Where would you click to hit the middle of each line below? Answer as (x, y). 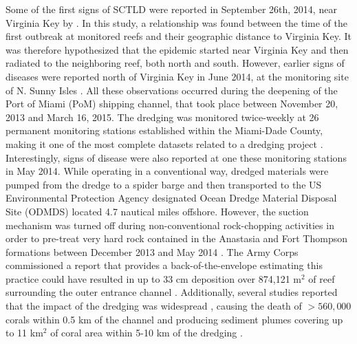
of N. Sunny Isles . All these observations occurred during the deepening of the (172, 90)
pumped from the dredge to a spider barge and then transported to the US (164, 184)
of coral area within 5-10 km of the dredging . (147, 333)
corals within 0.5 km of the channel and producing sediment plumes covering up (174, 319)
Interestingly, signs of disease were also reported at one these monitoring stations (176, 157)
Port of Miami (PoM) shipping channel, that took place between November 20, (172, 104)
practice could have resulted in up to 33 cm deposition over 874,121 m (153, 278)
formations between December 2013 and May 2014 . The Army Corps (152, 251)
